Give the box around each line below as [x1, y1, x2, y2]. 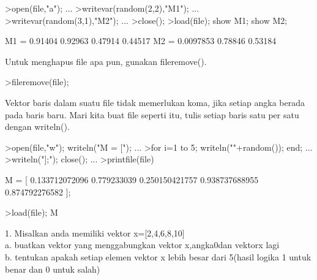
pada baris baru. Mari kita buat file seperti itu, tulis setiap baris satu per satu [5, 108, 299, 121]
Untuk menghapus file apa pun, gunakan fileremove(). [5, 55, 207, 67]
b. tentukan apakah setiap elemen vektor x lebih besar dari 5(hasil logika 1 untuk [5, 250, 311, 263]
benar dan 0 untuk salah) [5, 262, 100, 275]
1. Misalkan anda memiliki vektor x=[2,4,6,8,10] [5, 226, 185, 239]
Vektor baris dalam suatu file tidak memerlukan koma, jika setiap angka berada [5, 96, 305, 108]
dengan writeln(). [5, 120, 70, 133]
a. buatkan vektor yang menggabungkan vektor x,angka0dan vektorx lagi [5, 238, 280, 251]
